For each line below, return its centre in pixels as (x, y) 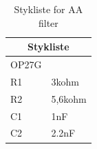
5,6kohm (69, 98)
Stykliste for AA (48, 9)
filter (48, 22)
